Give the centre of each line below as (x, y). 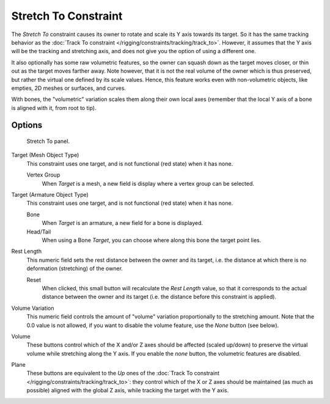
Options (27, 125)
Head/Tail (39, 232)
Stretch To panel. (48, 141)
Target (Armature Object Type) (50, 195)
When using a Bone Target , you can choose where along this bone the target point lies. (152, 240)
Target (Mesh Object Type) (45, 155)
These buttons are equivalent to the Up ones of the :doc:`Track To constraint (123, 373)
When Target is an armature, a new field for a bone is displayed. (123, 223)
